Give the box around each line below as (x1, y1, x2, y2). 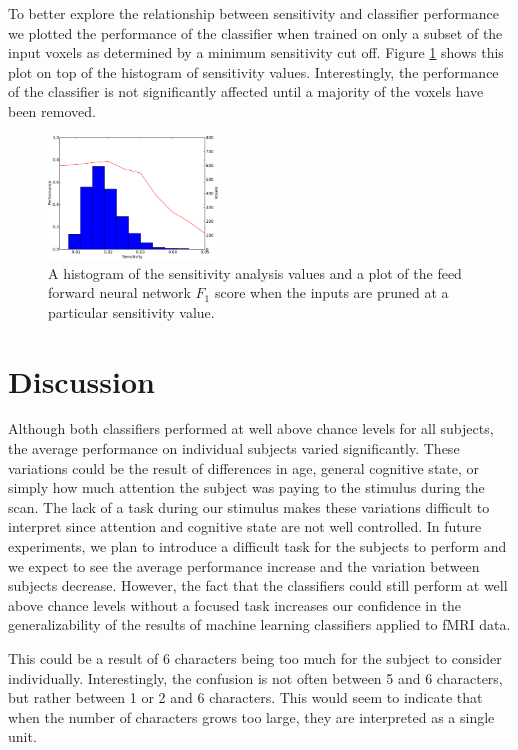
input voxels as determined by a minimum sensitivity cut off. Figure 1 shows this (8, 42, 504, 63)
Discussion (8, 360, 155, 401)
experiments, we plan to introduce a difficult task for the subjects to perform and (8, 536, 507, 556)
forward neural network (48, 282, 191, 303)
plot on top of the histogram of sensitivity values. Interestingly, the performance (8, 61, 499, 82)
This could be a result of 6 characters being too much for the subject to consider (8, 647, 502, 668)
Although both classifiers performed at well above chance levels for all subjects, (8, 418, 494, 439)
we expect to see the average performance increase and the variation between (8, 555, 480, 576)
